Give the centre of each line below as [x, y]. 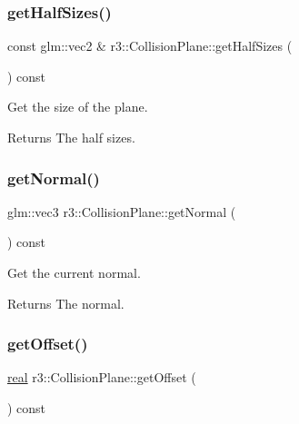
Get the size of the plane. [78, 107]
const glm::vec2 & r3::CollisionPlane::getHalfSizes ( [150, 46]
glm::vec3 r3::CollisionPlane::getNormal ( [122, 211]
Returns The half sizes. [71, 137]
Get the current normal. [74, 272]
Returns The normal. [66, 303]
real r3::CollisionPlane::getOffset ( [102, 377]
